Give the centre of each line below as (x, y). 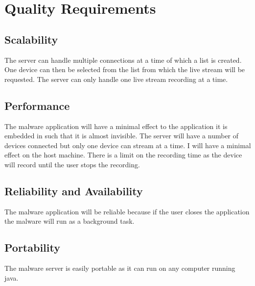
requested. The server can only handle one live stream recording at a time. (116, 79)
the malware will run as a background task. (70, 221)
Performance (37, 105)
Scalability (31, 39)
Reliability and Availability (74, 191)
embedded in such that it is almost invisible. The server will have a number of (122, 136)
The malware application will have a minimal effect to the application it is (116, 126)
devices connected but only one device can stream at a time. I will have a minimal (128, 145)
